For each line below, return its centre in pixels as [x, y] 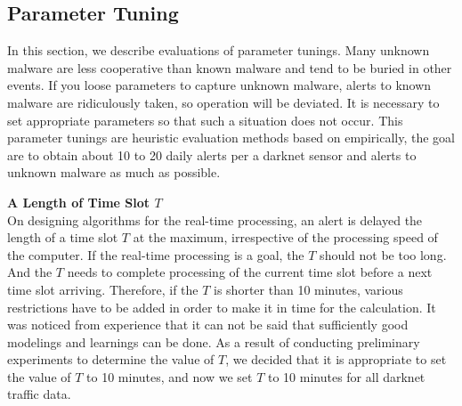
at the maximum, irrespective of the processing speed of [285, 237]
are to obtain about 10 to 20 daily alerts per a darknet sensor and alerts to [212, 154]
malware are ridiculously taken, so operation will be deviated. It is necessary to [223, 102]
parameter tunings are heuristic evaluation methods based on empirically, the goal [231, 138]
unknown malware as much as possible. [114, 172]
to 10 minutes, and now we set [170, 376]
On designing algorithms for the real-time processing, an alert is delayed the [215, 219]
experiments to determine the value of [111, 359]
